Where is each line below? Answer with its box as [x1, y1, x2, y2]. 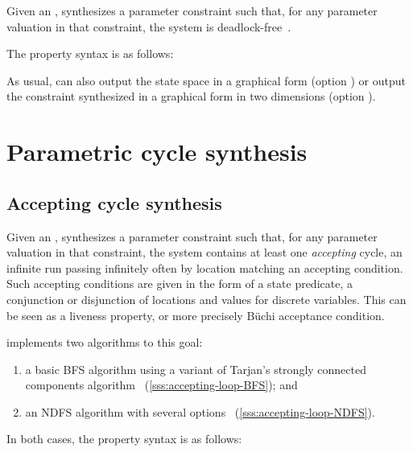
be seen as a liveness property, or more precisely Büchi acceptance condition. [6, 306, 385, 323]
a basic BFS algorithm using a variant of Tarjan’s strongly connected [25, 360, 367, 377]
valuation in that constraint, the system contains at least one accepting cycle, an [6, 244, 403, 261]
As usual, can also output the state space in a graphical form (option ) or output [6, 72, 406, 88]
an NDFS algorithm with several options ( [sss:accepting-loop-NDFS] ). [25, 403, 375, 420]
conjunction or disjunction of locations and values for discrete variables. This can [6, 290, 407, 307]
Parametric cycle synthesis [6, 135, 308, 168]
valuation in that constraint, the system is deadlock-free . [6, 18, 291, 35]
